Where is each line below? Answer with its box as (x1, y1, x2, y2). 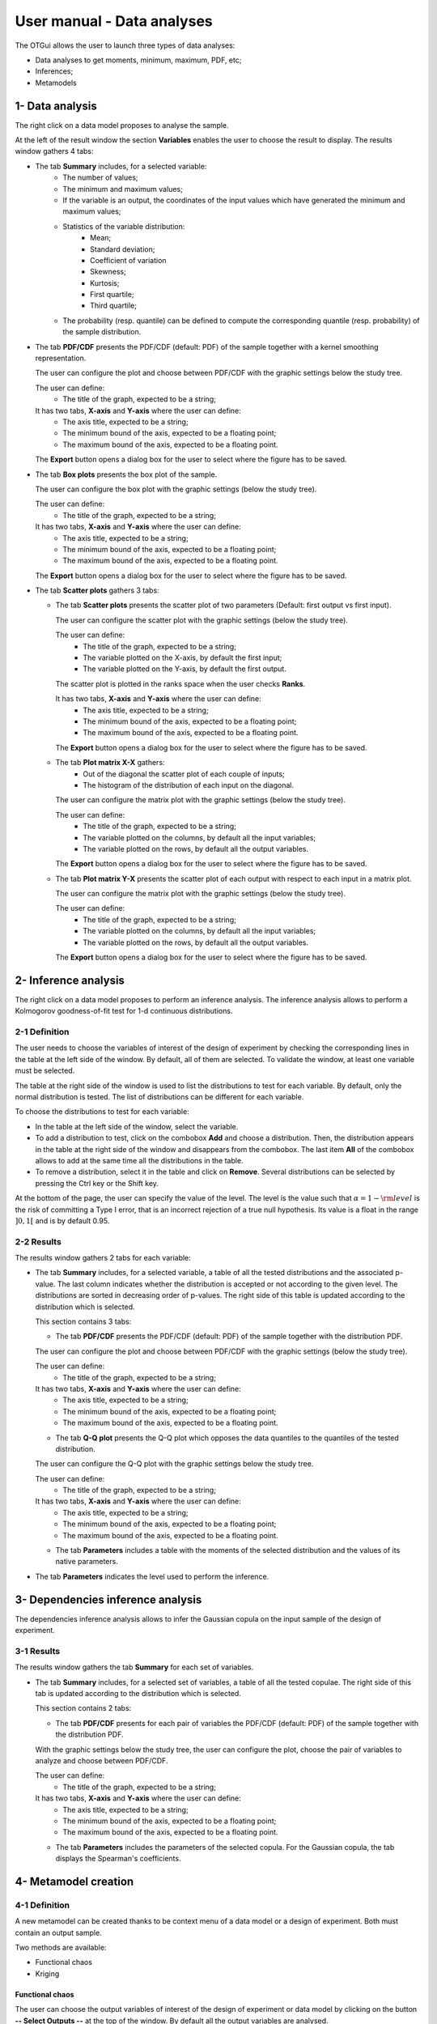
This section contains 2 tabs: (35, 1703, 132, 1713)
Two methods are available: (15, 1943, 107, 1953)
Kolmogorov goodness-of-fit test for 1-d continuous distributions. (15, 1006, 233, 1016)
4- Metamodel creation (15, 1874, 134, 1888)
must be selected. (15, 1065, 75, 1076)
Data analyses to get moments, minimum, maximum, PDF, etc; (35, 55, 242, 65)
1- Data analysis (15, 99, 97, 113)
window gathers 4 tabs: (15, 147, 94, 156)
